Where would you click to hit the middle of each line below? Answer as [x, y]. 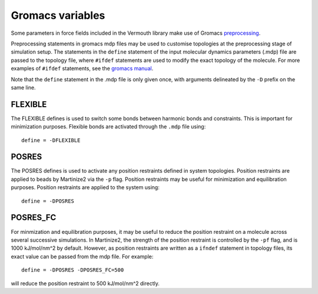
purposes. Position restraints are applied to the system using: [85, 187]
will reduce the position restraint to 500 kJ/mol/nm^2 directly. [85, 283]
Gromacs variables [58, 15]
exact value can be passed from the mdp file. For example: [82, 256]
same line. [23, 87]
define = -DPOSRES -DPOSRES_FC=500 [73, 270]
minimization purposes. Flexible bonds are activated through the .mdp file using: [108, 127]
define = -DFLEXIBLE [51, 140]
